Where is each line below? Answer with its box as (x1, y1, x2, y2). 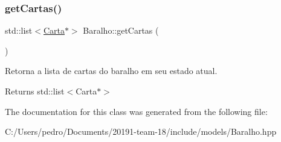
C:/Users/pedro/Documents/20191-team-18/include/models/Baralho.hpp (5, 125, 277, 138)
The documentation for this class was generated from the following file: (5, 105, 268, 117)
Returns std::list (5, 85, 65, 97)
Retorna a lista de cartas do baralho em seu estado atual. (5, 64, 218, 77)
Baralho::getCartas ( (83, 24, 159, 37)
